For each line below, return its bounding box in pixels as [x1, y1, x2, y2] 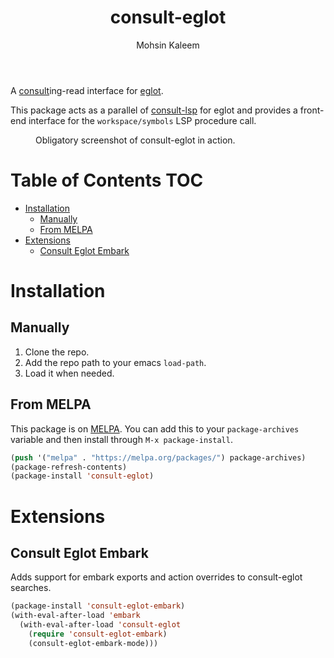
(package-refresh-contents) [10, 462, 128, 472]
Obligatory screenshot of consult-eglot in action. [35, 134, 236, 146]
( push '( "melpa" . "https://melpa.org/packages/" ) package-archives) [10, 452, 307, 463]
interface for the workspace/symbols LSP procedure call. [28, 114, 257, 126]
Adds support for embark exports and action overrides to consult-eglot [10, 571, 303, 583]
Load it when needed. [24, 367, 115, 379]
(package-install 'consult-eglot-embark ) [10, 601, 186, 611]
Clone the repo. [24, 346, 90, 358]
